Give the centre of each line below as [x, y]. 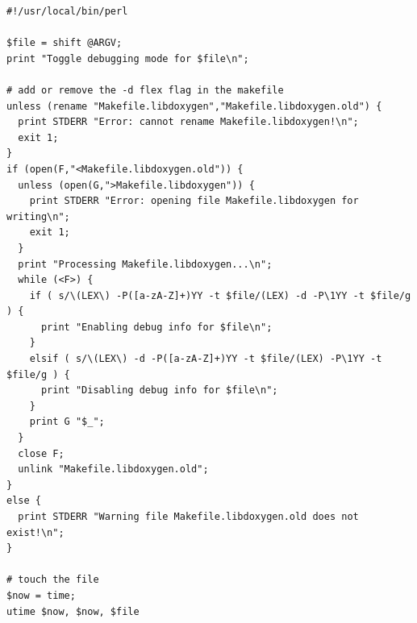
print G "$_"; [67, 422]
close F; [41, 453]
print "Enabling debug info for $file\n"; [156, 327]
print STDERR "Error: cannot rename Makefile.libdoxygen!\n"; [188, 122]
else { [24, 501]
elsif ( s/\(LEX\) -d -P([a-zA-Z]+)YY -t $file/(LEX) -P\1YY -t [206, 359]
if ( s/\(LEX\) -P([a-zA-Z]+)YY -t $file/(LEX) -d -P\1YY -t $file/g [220, 295]
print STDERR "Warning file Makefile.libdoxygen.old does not [188, 517]
